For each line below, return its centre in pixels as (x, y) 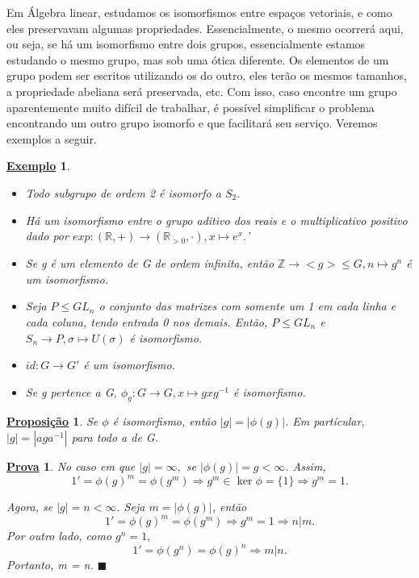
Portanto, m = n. (50, 565)
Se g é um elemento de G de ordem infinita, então (150, 263)
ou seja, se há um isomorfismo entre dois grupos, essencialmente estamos (186, 44)
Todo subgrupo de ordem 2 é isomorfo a (123, 192)
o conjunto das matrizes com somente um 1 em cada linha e (247, 306)
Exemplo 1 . (38, 166)
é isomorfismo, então (164, 421)
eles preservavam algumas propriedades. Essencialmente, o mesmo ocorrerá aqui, (205, 28)
